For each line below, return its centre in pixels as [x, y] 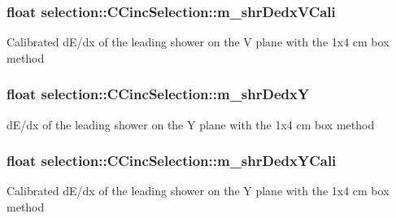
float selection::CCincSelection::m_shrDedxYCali [172, 161]
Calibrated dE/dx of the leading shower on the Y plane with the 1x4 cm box [198, 191]
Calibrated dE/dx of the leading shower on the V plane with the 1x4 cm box [198, 42]
